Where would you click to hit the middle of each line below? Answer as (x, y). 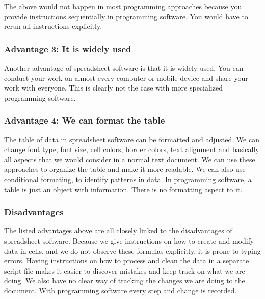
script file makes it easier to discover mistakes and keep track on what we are (125, 270)
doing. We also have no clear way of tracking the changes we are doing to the (125, 280)
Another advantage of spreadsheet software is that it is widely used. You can (124, 68)
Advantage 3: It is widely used (68, 49)
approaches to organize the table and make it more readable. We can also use (125, 169)
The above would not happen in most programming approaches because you (123, 6)
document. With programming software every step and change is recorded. (121, 290)
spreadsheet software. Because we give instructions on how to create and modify (129, 240)
